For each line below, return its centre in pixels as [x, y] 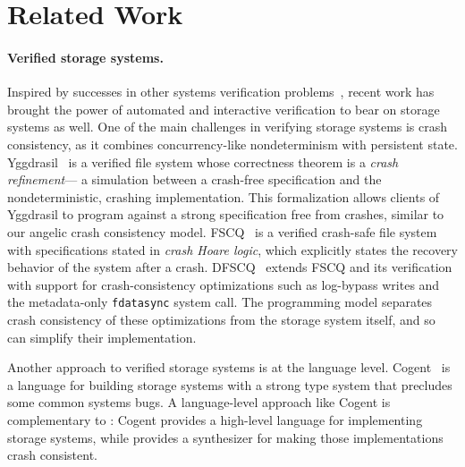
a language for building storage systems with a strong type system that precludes [230, 384]
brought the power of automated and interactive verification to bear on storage [224, 109]
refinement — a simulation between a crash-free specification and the [194, 179]
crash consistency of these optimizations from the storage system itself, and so [221, 319]
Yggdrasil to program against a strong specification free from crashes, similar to [226, 214]
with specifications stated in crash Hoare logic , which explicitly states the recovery [232, 249]
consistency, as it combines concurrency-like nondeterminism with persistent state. [232, 144]
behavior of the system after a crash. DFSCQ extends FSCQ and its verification [230, 267]
